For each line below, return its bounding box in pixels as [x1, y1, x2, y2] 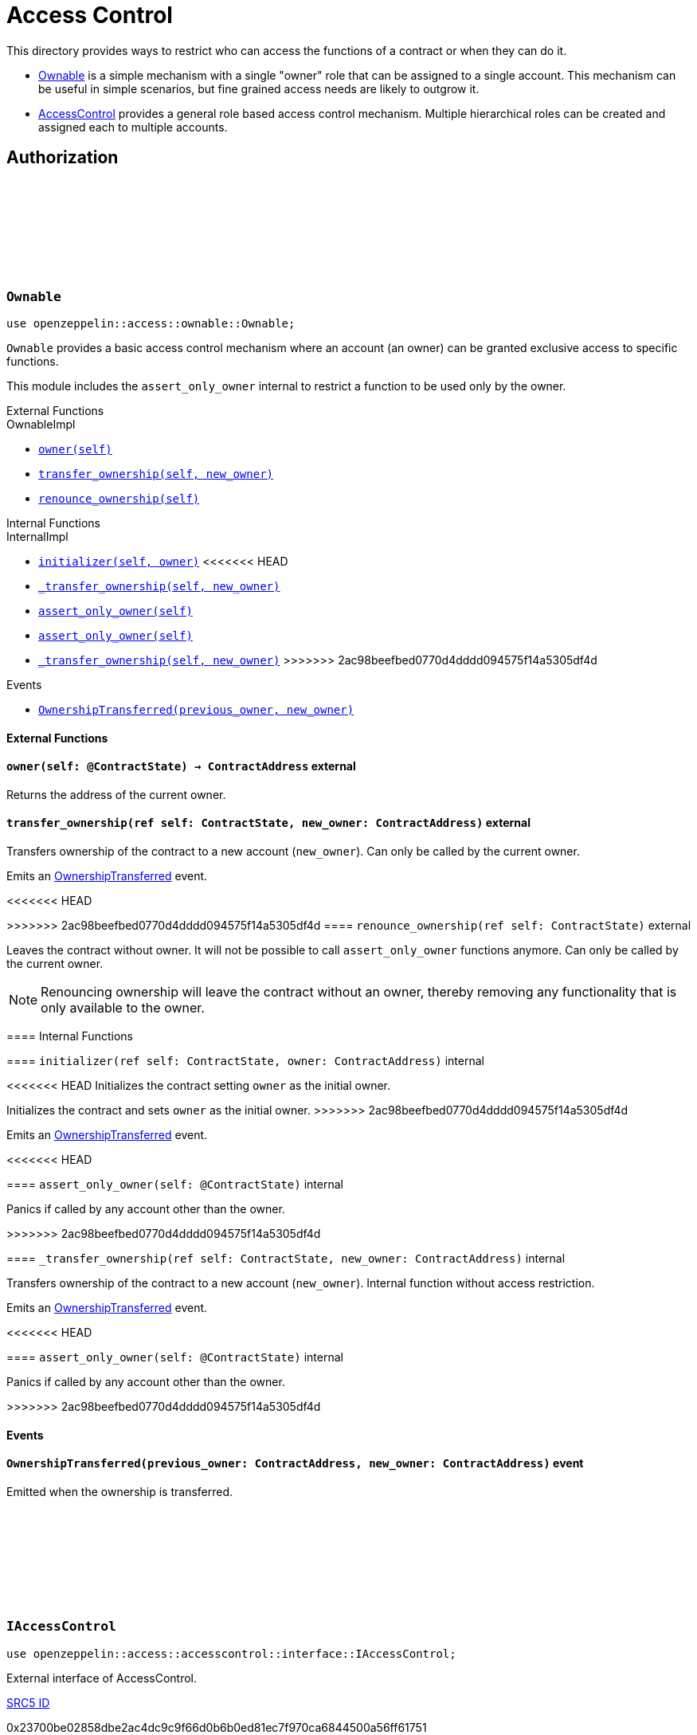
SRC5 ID [6, 1695, 50, 1710]
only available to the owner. [41, 1000, 205, 1016]
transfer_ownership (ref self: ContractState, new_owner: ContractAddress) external [6, 816, 531, 830]
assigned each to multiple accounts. [38, 119, 228, 134]
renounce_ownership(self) [38, 492, 200, 505]
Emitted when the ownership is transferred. [6, 1484, 233, 1498]
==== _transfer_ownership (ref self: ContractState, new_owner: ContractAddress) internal [6, 1251, 566, 1266]
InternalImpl [6, 529, 69, 543]
